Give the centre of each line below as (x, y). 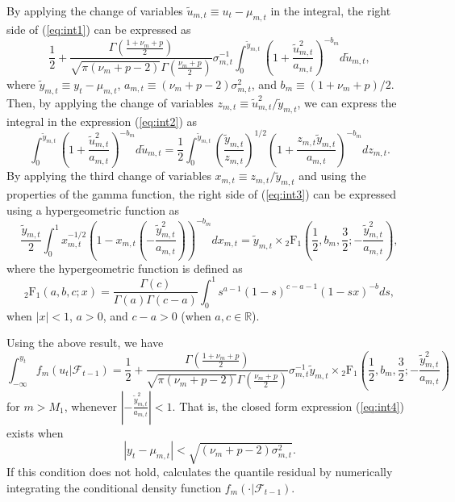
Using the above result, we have (85, 343)
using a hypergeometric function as (93, 209)
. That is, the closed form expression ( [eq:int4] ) (288, 406)
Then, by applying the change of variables (110, 102)
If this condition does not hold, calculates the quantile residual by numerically (200, 472)
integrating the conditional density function (114, 487)
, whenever (91, 406)
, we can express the (347, 102)
